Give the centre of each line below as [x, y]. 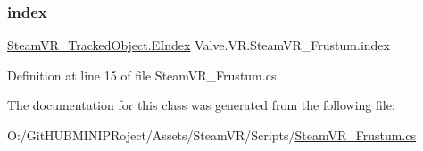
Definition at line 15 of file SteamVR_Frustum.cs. [144, 75]
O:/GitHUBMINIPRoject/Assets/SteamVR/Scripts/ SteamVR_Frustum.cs [211, 135]
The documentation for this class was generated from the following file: [201, 105]
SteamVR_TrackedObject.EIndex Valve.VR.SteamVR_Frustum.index [199, 45]
